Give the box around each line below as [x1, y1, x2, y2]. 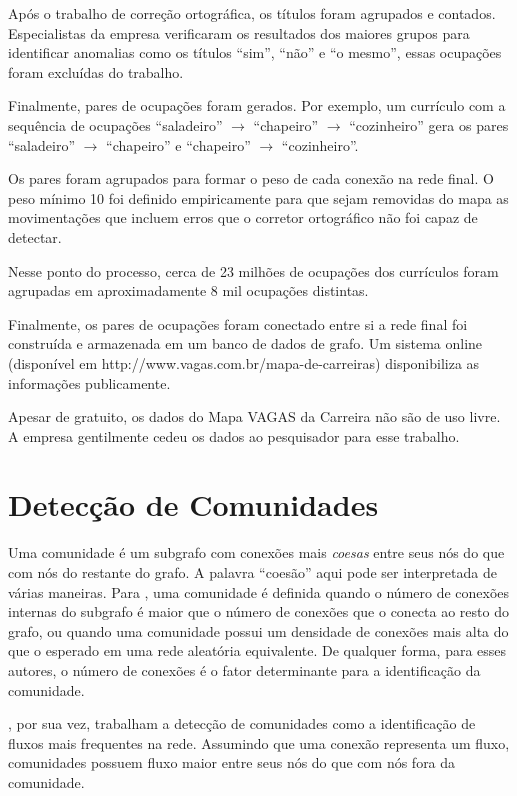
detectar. [8, 226, 62, 247]
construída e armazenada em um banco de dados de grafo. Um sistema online [8, 333, 483, 354]
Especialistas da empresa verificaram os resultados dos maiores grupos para [8, 22, 470, 43]
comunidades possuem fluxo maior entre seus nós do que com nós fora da [8, 752, 456, 773]
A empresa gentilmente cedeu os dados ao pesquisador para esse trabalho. [8, 425, 460, 446]
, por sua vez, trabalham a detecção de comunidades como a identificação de [8, 713, 476, 734]
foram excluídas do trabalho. [8, 61, 184, 82]
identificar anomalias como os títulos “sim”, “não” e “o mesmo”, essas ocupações [8, 42, 502, 63]
